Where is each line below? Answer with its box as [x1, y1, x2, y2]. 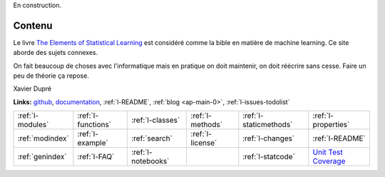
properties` [312, 120, 350, 130]
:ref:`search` [130, 133, 173, 143]
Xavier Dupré [13, 84, 52, 93]
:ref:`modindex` [17, 133, 69, 143]
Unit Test [312, 147, 343, 157]
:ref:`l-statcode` [242, 152, 295, 162]
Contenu [13, 19, 53, 31]
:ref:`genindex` [17, 152, 67, 162]
